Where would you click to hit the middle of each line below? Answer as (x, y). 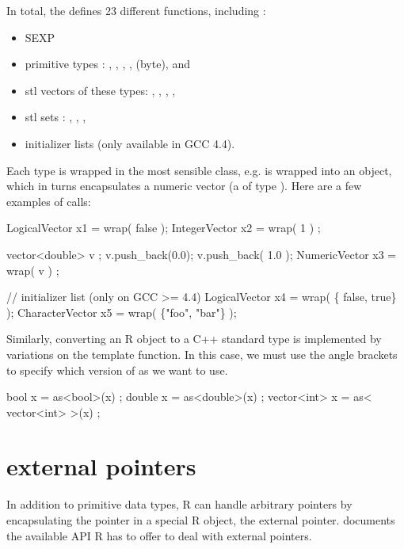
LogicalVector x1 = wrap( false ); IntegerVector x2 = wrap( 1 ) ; (164, 228)
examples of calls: (49, 201)
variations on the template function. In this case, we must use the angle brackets (202, 354)
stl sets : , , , (55, 117)
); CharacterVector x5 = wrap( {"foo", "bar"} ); (122, 312)
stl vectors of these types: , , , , (100, 90)
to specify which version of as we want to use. (117, 370)
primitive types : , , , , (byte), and (107, 64)
